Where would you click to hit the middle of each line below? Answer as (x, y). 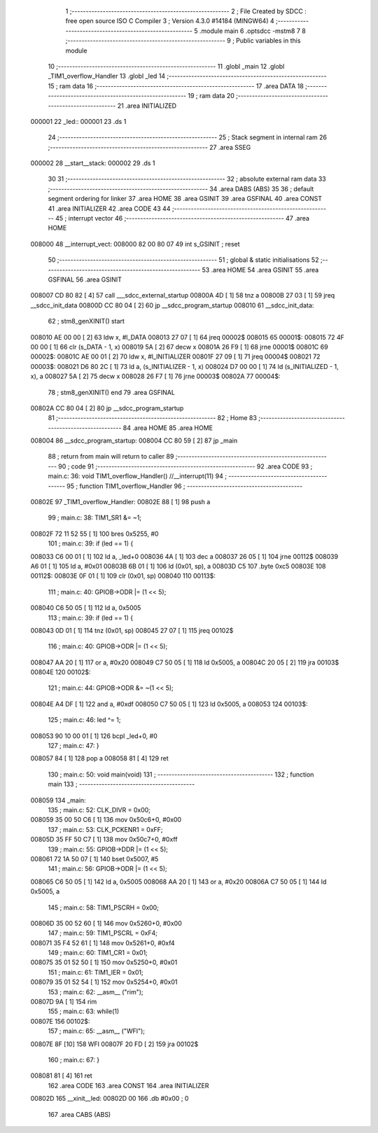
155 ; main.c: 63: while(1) (84, 1011)
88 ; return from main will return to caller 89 (111, 457)
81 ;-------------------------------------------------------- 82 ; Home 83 (152, 418)
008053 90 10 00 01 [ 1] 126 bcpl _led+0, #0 (94, 736)
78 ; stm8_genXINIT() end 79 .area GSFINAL (111, 392)
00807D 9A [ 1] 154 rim (64, 1002)
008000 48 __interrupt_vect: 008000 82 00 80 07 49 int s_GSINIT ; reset (135, 244)
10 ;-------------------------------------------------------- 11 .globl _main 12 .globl (166, 66)
